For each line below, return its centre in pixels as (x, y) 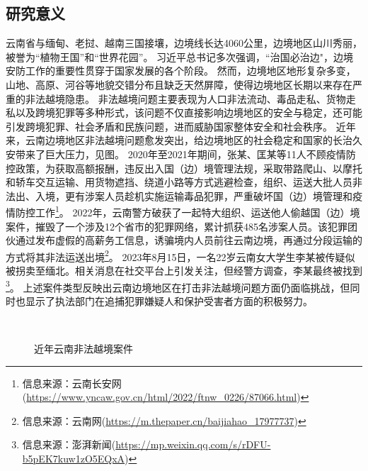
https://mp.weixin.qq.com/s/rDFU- (193, 444)
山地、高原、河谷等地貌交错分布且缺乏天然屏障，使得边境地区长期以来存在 (179, 84)
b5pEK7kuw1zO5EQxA (74, 459)
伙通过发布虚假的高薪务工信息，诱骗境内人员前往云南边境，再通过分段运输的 (184, 240)
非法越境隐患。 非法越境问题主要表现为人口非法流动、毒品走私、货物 (185, 98)
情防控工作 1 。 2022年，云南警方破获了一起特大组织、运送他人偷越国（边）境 (183, 211)
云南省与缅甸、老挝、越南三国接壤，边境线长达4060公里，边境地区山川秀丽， (184, 43)
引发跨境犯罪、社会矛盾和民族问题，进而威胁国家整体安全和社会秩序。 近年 (181, 126)
